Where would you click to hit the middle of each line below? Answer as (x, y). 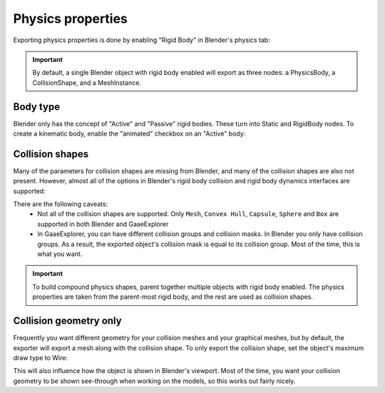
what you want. (60, 254)
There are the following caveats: (61, 204)
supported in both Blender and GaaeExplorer (103, 224)
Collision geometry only (67, 321)
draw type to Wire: (40, 357)
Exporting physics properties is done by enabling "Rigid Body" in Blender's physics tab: (142, 40)
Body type (37, 107)
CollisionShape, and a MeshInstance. (87, 83)
